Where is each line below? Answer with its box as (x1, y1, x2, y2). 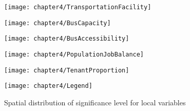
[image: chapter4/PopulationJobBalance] (4, 50, 144, 58)
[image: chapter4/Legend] (4, 82, 92, 90)
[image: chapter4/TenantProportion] (4, 66, 129, 74)
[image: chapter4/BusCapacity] (4, 19, 111, 27)
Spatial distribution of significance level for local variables (4, 97, 186, 107)
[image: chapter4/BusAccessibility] (4, 35, 129, 43)
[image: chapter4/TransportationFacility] (4, 4, 151, 11)
